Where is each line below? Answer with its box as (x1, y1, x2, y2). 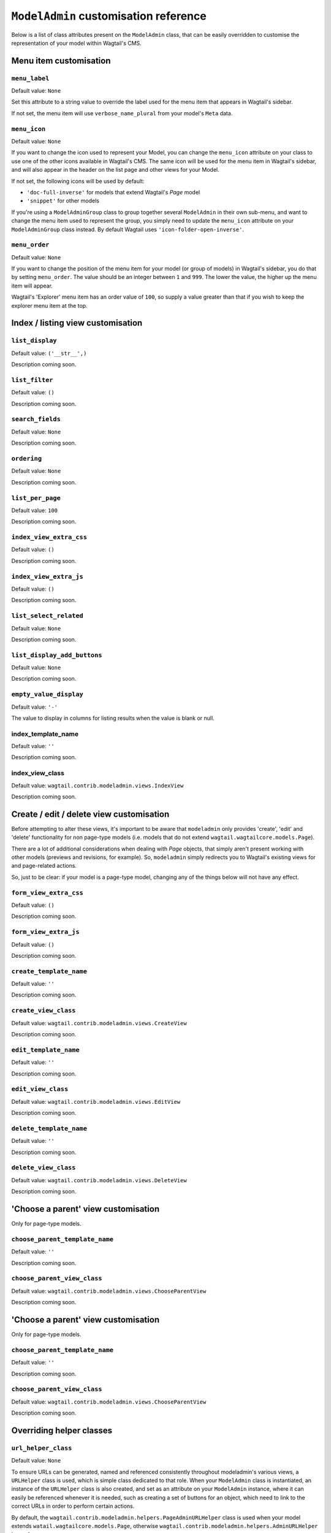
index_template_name (11, 730, 79, 738)
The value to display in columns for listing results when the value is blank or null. (11, 714, 215, 722)
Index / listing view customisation (11, 318, 143, 328)
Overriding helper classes (11, 1425, 113, 1436)
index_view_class (11, 769, 64, 778)
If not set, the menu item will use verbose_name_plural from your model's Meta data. (11, 109, 233, 117)
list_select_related (11, 612, 84, 620)
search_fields (11, 415, 61, 423)
